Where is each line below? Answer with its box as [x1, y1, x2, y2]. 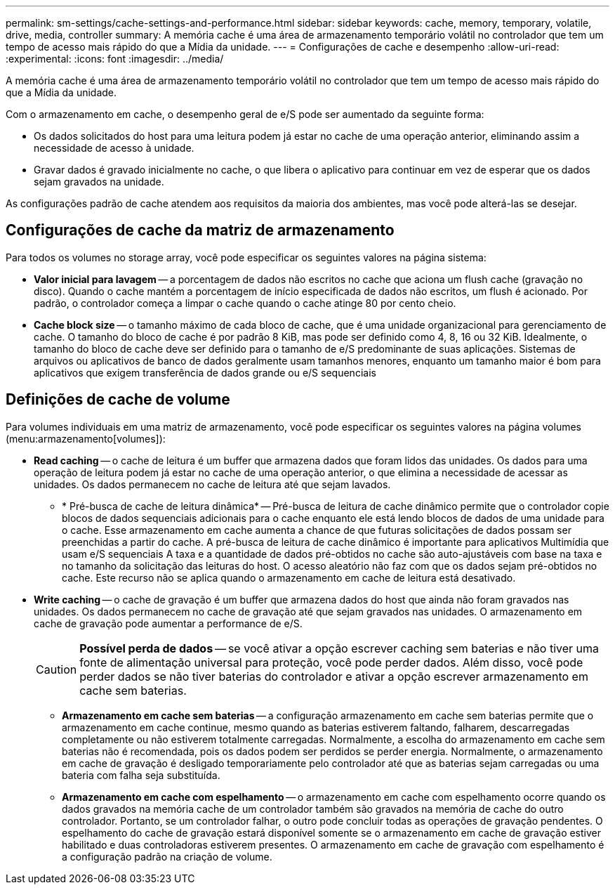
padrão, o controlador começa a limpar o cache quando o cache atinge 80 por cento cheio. [34, 296, 456, 309]
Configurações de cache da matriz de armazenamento [6, 221, 395, 240]
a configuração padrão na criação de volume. [62, 850, 272, 863]
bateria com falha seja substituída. [62, 768, 220, 781]
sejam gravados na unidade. [34, 176, 164, 188]
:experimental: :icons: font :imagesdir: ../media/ [6, 53, 224, 65]
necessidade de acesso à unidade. [34, 142, 194, 154]
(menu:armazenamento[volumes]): [6, 432, 166, 445]
